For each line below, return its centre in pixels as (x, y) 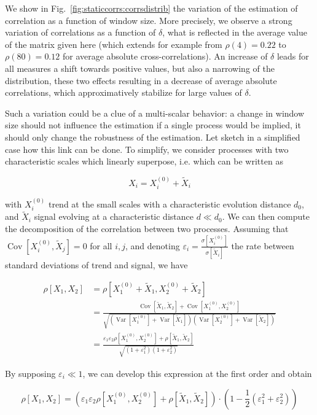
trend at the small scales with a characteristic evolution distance (170, 204)
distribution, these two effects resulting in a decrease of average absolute (141, 80)
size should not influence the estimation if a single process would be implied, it (153, 125)
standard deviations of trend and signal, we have (96, 265)
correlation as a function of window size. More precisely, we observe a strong (149, 20)
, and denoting (153, 245)
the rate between (263, 245)
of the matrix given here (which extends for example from (114, 44)
